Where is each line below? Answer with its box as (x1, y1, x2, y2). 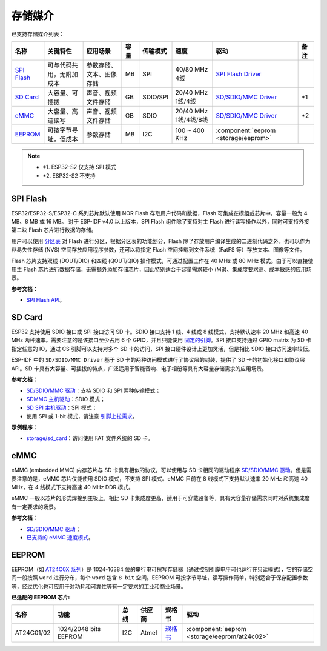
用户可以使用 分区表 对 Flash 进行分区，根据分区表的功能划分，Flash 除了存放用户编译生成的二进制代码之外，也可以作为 (11, 237, 311, 245)
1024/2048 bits (57, 625, 101, 633)
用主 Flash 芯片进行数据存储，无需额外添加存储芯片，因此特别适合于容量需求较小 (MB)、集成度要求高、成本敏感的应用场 (11, 265, 312, 273)
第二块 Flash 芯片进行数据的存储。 (11, 226, 97, 233)
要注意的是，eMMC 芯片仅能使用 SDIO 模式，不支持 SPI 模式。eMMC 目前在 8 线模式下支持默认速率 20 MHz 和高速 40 (11, 475, 308, 482)
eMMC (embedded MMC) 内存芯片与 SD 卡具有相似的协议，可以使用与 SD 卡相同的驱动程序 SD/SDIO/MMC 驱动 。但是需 (11, 467, 312, 474)
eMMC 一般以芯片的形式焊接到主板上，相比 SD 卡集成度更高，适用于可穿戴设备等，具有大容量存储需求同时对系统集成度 (11, 495, 310, 502)
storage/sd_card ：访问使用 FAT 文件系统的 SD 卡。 (26, 435, 154, 442)
